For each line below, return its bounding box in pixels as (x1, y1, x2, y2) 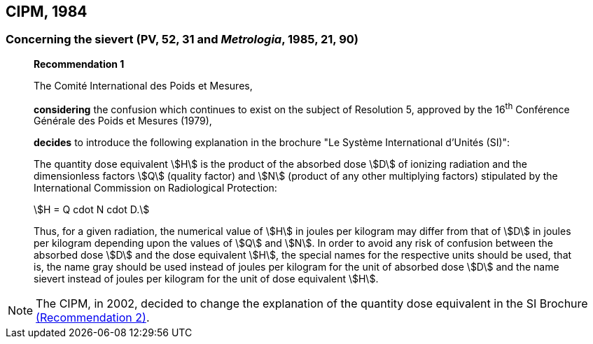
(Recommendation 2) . (36, 310, 150, 325)
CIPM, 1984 (6, 3, 88, 20)
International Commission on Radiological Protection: (34, 182, 277, 194)
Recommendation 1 (34, 57, 125, 70)
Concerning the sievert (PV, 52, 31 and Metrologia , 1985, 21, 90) (6, 32, 358, 47)
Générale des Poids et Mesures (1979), (34, 115, 212, 127)
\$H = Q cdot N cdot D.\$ (34, 203, 150, 216)
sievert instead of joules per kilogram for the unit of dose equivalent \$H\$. (34, 273, 379, 285)
